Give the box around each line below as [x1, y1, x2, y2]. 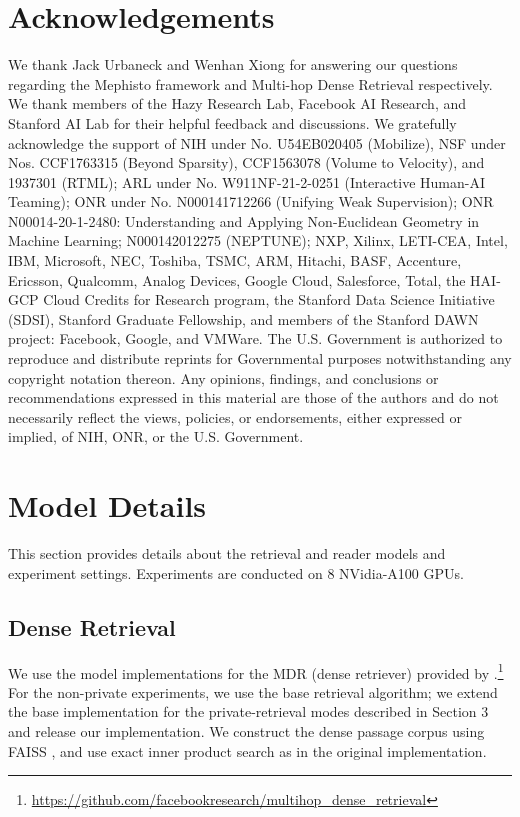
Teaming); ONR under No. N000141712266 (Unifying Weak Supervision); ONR [8, 191, 494, 212]
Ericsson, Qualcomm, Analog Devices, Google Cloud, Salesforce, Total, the [8, 269, 466, 290]
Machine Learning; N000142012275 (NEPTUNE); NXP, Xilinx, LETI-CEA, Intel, [8, 230, 508, 251]
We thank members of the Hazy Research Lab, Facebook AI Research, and [8, 93, 467, 114]
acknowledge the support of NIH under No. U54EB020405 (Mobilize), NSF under [8, 132, 506, 153]
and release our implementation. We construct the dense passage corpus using [8, 720, 485, 741]
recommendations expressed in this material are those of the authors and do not [8, 387, 499, 408]
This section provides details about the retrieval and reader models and [8, 543, 446, 564]
